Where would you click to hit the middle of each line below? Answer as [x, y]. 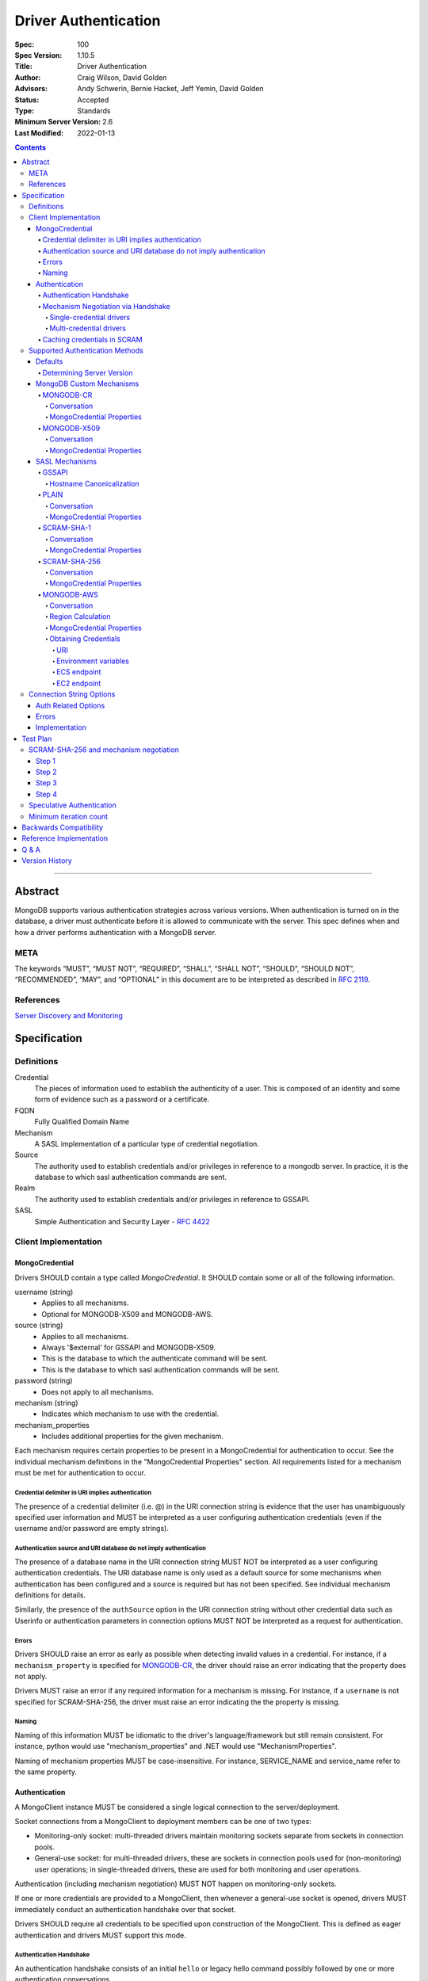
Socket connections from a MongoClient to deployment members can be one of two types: [163, 1821]
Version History [47, 861]
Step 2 [46, 772]
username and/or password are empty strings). [92, 1529]
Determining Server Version [88, 372]
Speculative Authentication [73, 805]
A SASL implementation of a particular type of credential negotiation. [147, 1143]
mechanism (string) [46, 1403]
